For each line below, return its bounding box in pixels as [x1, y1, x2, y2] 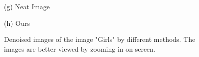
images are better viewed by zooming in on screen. [4, 43, 156, 54]
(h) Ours [4, 18, 30, 28]
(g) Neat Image [4, 1, 50, 11]
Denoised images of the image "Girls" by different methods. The [4, 34, 196, 44]
